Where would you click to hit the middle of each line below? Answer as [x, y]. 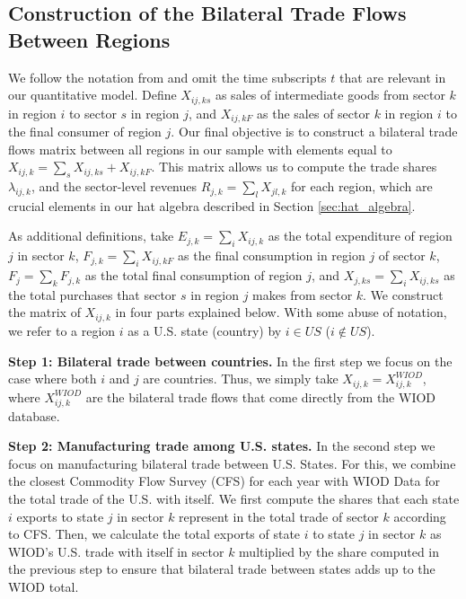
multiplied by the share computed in [339, 551]
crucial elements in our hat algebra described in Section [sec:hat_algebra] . [212, 205]
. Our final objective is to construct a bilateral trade [314, 132]
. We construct [403, 294]
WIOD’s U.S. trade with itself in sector [116, 551]
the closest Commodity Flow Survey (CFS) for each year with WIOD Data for [224, 481]
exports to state [60, 516]
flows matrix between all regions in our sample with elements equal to [200, 149]
